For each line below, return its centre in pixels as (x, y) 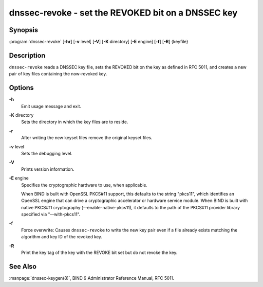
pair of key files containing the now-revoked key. (58, 74)
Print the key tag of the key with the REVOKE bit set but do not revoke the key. (99, 252)
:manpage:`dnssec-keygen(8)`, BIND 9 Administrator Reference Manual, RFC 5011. (92, 278)
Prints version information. (48, 169)
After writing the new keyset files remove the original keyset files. (87, 138)
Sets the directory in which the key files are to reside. (75, 122)
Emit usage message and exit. (51, 106)
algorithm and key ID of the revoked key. (62, 237)
